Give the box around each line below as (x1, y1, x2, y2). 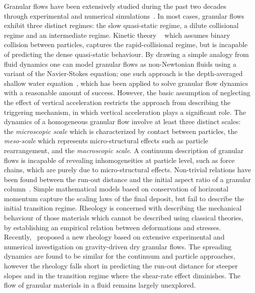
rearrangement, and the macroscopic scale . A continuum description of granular (4, 145, 244, 155)
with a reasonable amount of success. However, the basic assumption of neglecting (4, 87, 251, 98)
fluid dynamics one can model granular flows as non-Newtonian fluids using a (4, 58, 236, 69)
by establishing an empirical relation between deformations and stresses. (4, 222, 221, 232)
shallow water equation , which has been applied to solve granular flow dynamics (4, 78, 248, 88)
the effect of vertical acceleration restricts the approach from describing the (4, 97, 230, 107)
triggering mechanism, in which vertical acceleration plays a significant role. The (4, 107, 246, 117)
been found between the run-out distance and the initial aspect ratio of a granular (4, 174, 251, 184)
